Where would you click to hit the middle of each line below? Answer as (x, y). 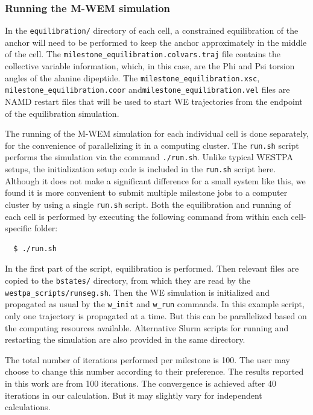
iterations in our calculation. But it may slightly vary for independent (134, 395)
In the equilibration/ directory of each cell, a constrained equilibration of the (152, 30)
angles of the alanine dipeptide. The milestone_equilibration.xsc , (132, 77)
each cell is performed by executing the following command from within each (147, 216)
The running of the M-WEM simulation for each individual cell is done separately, (157, 133)
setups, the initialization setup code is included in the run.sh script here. (141, 169)
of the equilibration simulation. (62, 113)
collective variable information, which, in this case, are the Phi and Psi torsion (150, 66)
